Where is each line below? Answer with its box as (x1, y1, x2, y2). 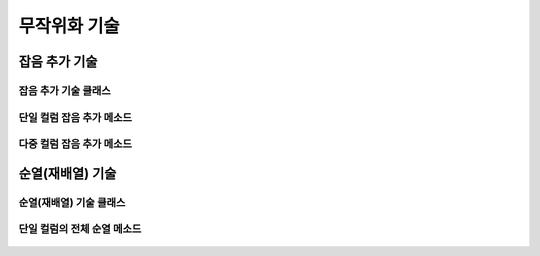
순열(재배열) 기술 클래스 (18, 195, 126, 209)
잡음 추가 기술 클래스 (18, 83, 112, 97)
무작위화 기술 (18, 15, 120, 37)
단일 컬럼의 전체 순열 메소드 (18, 222, 142, 236)
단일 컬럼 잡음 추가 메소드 (18, 110, 133, 124)
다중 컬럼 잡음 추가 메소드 (18, 137, 133, 151)
